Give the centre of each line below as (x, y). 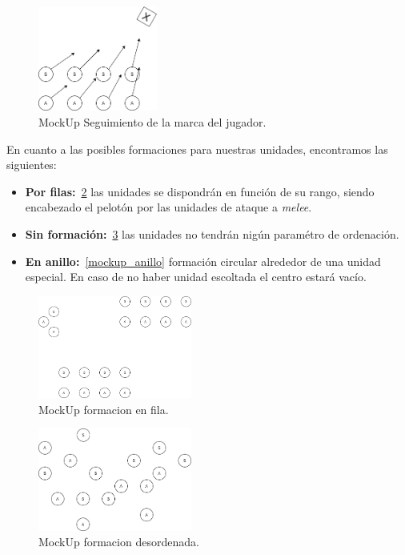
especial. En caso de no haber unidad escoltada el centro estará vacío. (196, 277)
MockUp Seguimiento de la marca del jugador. (152, 121)
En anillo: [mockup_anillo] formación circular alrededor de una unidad (203, 261)
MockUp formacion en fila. (104, 409)
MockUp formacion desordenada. (119, 542)
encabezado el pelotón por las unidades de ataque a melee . (168, 207)
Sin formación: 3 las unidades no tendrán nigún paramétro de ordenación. (212, 233)
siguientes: (32, 165)
